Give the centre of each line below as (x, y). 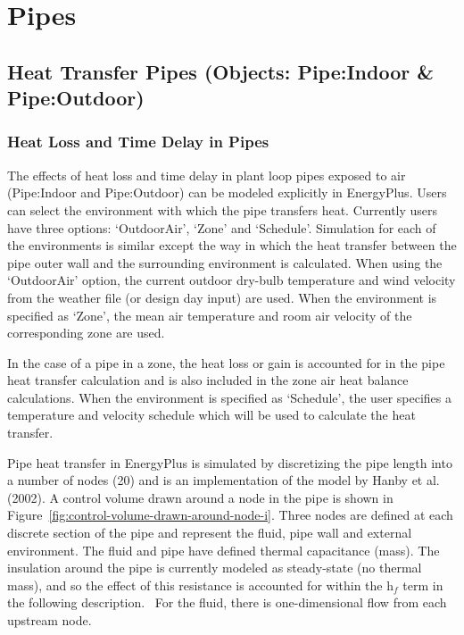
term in (423, 585)
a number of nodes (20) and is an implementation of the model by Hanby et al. (224, 480)
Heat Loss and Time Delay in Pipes (138, 142)
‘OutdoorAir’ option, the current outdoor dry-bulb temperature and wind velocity (232, 280)
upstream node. (50, 620)
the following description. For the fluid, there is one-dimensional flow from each (227, 602)
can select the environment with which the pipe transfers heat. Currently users (223, 209)
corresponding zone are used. (86, 333)
